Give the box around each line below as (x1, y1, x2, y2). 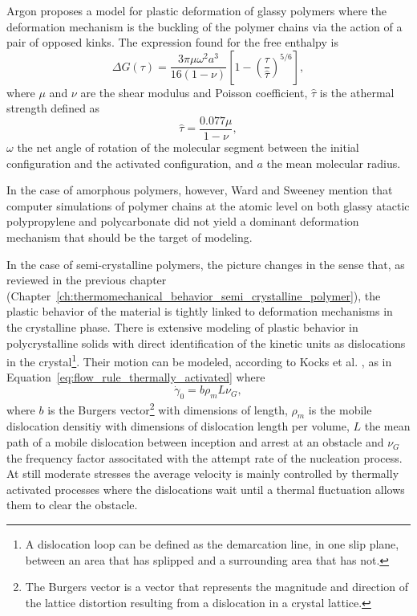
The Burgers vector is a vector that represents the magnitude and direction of (25, 578, 408, 595)
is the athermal (319, 84, 395, 100)
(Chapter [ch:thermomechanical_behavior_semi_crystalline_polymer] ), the (6, 287, 381, 304)
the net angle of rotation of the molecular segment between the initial (17, 139, 359, 156)
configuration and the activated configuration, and (6, 154, 253, 171)
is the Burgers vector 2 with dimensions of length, (47, 399, 288, 418)
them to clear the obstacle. (6, 496, 138, 513)
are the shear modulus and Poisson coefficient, (80, 84, 308, 100)
